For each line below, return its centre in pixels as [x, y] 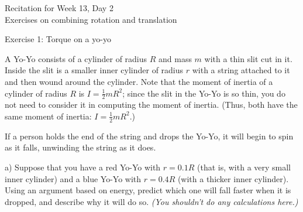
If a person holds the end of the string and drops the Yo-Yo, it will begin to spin [149, 136]
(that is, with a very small [244, 167]
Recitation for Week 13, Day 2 [59, 8]
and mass [175, 58]
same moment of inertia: [48, 116]
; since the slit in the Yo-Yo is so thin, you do [204, 93]
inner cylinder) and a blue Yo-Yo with [73, 178]
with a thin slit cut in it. [248, 58]
